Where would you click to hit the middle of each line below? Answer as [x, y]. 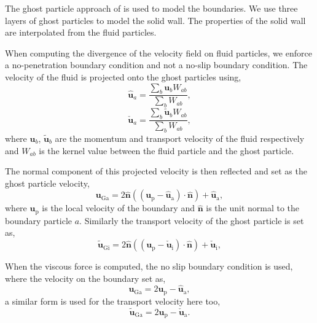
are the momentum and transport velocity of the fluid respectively [180, 138]
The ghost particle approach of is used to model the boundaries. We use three [151, 8]
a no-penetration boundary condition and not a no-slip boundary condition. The [156, 65]
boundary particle [39, 220]
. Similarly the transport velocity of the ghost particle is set [192, 220]
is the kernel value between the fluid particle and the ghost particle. [166, 150]
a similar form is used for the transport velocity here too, [113, 301]
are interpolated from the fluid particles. [81, 32]
